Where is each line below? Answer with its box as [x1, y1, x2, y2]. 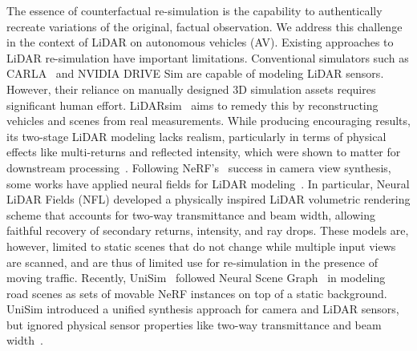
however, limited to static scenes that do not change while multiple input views [6, 237, 396, 254]
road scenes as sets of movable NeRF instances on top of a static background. [6, 284, 387, 301]
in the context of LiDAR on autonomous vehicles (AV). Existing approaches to [6, 34, 394, 50]
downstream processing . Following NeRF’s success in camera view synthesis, [6, 159, 391, 175]
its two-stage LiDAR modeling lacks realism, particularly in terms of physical [6, 127, 387, 144]
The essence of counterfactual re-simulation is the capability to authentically [6, 2, 383, 18]
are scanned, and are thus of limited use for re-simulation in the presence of [6, 253, 378, 270]
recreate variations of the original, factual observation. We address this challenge [6, 18, 403, 34]
